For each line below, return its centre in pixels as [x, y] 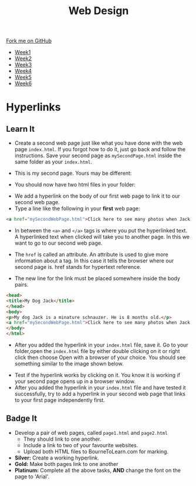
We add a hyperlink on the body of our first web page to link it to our [97, 196]
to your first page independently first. [60, 400]
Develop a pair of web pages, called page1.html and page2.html [91, 432]
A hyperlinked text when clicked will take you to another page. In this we [102, 237]
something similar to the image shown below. [69, 364]
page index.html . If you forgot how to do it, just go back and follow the [100, 149]
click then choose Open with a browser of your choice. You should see [100, 358]
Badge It [21, 419]
